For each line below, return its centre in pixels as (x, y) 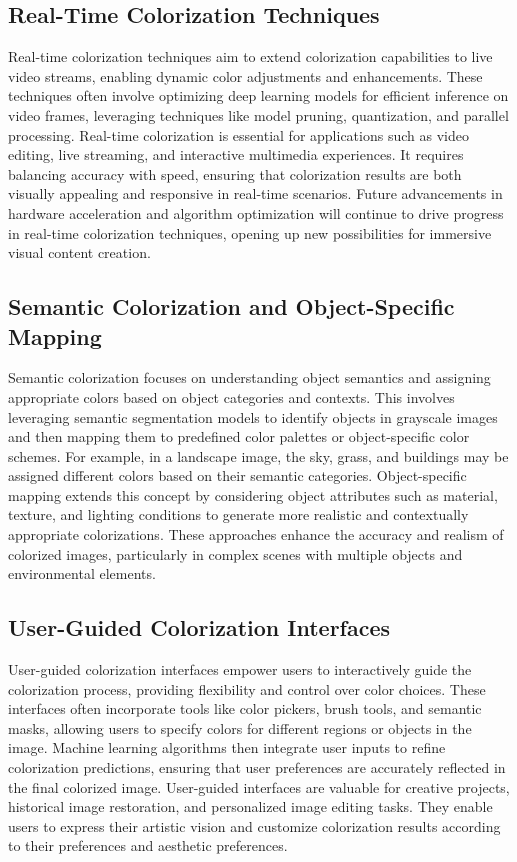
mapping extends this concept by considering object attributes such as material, (253, 494)
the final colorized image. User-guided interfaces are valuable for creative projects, (259, 786)
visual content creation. (79, 252)
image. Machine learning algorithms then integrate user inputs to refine (227, 747)
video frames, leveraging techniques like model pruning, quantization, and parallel (258, 114)
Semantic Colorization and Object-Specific (231, 306)
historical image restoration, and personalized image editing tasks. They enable (250, 806)
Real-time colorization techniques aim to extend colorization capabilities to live (250, 56)
